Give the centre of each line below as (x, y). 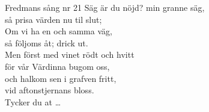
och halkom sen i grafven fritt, (61, 78)
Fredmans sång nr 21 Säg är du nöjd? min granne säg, (105, 7)
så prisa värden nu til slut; (53, 19)
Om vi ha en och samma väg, (59, 31)
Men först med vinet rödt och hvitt (70, 54)
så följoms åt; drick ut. (47, 42)
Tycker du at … (33, 101)
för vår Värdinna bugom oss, (57, 66)
